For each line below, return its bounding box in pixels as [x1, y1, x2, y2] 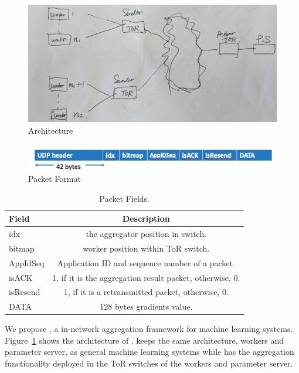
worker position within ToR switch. [83, 242, 210, 254]
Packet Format [28, 172, 81, 184]
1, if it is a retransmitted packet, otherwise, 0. [63, 286, 229, 298]
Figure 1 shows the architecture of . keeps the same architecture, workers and [5, 334, 284, 346]
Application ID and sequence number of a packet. [57, 256, 235, 269]
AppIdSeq [9, 256, 45, 269]
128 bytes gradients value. [100, 300, 193, 313]
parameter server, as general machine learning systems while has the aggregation [5, 345, 294, 358]
